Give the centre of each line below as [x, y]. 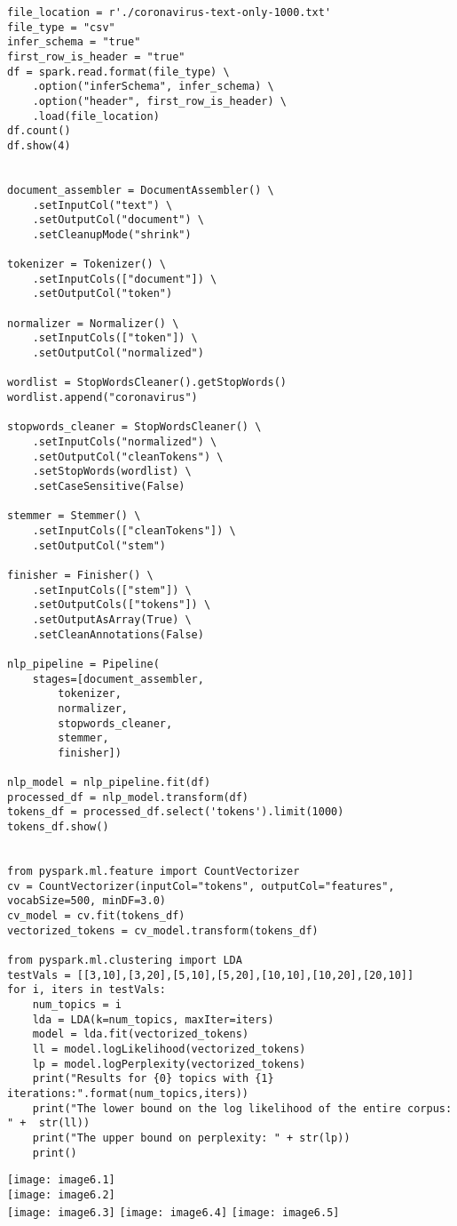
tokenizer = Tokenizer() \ [87, 264]
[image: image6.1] [61, 1180]
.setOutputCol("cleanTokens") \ [128, 457]
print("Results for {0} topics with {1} [153, 1079]
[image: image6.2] [61, 1194]
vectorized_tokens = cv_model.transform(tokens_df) [163, 930]
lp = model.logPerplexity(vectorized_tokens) [169, 1064]
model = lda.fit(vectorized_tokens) [141, 1034]
